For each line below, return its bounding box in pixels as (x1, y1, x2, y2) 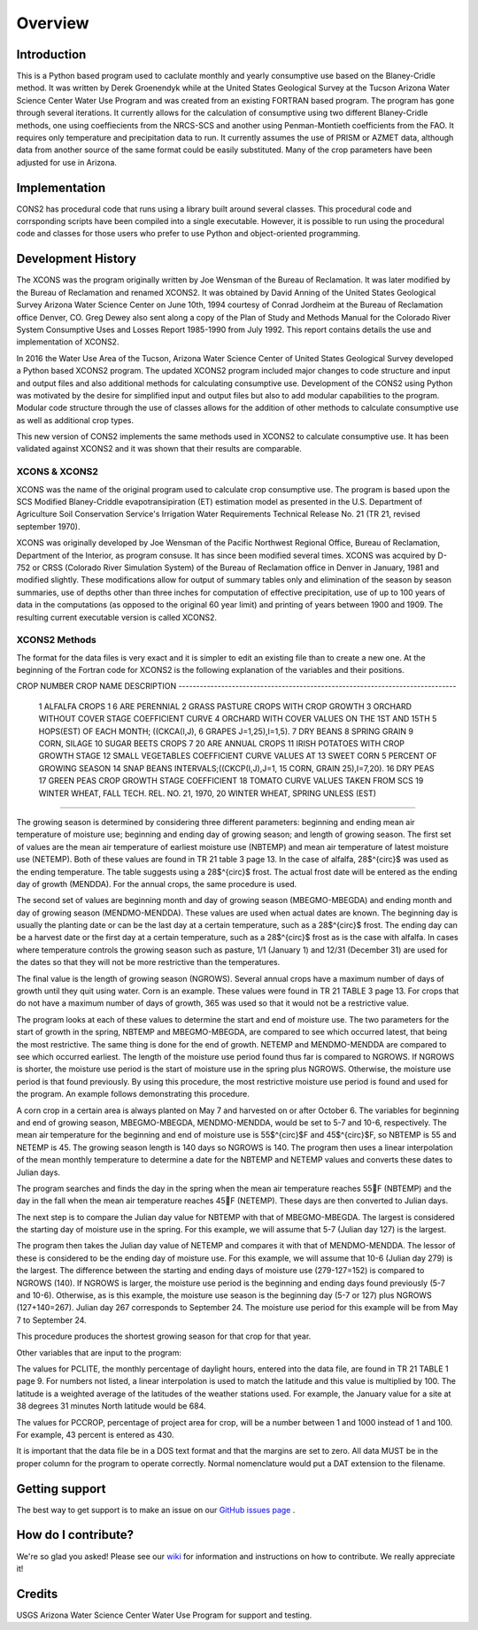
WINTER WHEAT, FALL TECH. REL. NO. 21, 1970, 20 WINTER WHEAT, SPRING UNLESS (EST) (38, 788, 376, 799)
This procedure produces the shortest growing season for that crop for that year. (16, 1331, 312, 1341)
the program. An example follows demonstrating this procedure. (16, 1089, 250, 1100)
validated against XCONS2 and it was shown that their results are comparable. (16, 444, 303, 454)
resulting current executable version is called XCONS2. (16, 612, 217, 622)
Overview (16, 13, 89, 33)
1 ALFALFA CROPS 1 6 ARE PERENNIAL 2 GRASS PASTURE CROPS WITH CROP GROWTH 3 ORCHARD (38, 700, 412, 712)
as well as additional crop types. (16, 414, 135, 425)
